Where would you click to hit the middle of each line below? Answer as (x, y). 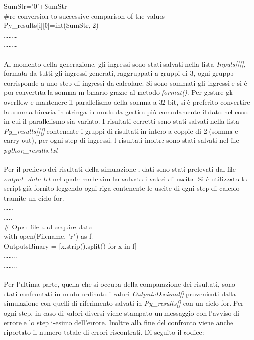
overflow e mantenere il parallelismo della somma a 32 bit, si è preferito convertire (127, 102)
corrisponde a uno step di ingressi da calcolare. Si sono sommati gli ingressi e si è (126, 82)
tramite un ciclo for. (34, 197)
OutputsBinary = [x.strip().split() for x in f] (70, 245)
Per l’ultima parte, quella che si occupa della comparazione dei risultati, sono (120, 284)
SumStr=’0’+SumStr (35, 6)
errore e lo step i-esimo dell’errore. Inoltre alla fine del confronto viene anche (119, 322)
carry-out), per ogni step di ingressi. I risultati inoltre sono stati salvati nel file (122, 140)
